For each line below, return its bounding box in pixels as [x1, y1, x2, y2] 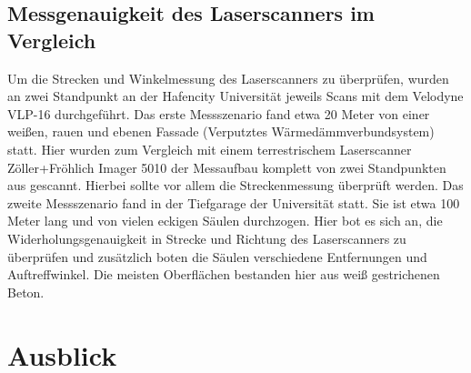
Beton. [7, 282, 45, 301]
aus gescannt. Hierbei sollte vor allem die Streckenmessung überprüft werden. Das [7, 176, 464, 195]
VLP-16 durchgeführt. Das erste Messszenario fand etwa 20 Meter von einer [7, 104, 430, 123]
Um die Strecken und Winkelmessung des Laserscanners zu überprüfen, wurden [7, 68, 449, 87]
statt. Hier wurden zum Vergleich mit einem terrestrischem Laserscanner [7, 139, 412, 158]
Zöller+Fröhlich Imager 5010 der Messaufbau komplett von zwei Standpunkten [7, 157, 446, 176]
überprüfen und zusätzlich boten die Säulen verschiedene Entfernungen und [7, 247, 427, 266]
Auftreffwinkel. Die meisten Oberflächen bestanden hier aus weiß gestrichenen [7, 265, 440, 284]
